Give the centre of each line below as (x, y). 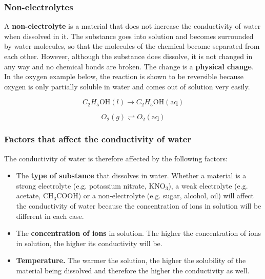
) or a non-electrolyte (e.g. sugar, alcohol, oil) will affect (166, 196)
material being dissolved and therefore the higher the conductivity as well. (133, 270)
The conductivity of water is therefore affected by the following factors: (116, 158)
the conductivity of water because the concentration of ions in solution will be (139, 205)
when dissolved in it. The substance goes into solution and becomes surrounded (129, 36)
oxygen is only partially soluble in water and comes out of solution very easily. (127, 86)
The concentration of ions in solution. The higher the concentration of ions (138, 233)
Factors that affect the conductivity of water (98, 139)
